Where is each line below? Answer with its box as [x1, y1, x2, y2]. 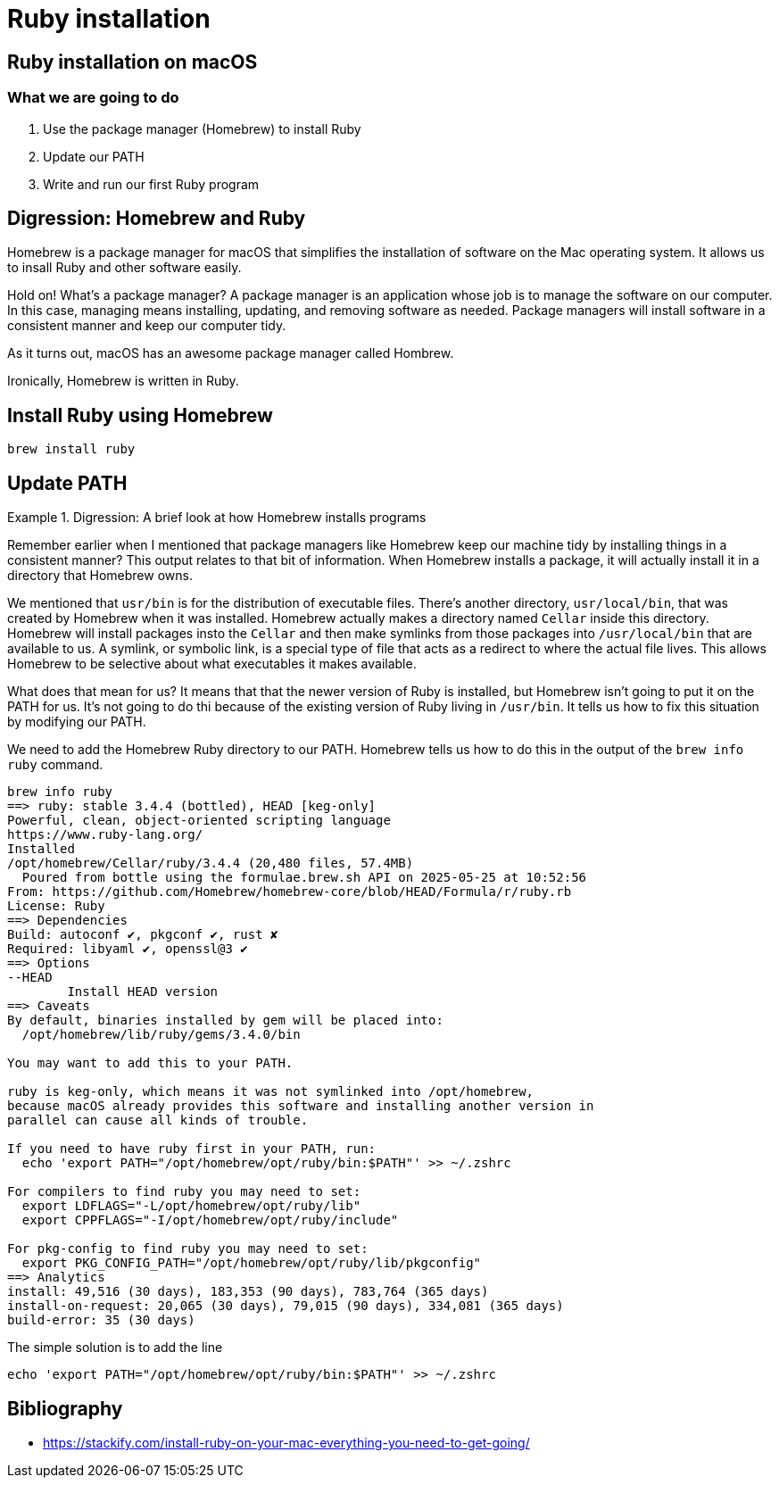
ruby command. [7, 757, 104, 773]
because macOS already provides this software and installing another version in [7, 1099, 594, 1114]
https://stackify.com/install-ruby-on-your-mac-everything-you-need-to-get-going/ [43, 1434, 530, 1450]
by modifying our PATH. [7, 714, 146, 730]
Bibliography [7, 1397, 123, 1420]
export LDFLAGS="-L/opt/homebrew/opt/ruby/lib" [21, 1199, 361, 1214]
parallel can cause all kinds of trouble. [7, 1113, 309, 1128]
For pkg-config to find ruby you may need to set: [7, 1241, 369, 1257]
